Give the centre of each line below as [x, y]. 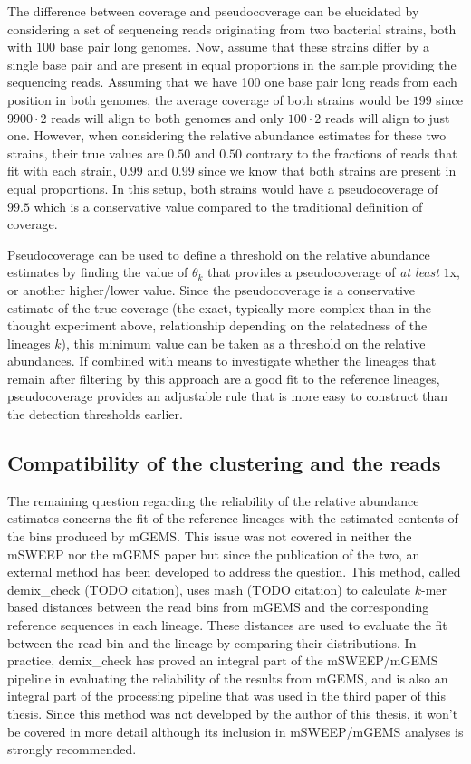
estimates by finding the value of [98, 272]
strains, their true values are [86, 153]
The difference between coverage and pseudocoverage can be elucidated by [213, 11]
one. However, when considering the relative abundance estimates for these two [227, 135]
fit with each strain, [62, 171]
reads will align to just [387, 117]
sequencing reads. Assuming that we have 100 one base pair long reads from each [232, 82]
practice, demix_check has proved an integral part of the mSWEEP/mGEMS [223, 660]
